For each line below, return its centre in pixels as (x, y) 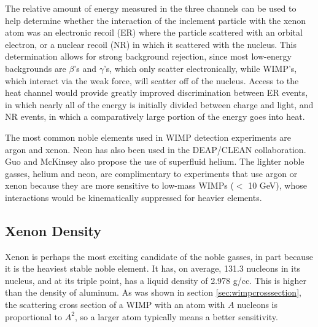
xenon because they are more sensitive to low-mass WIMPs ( (119, 185)
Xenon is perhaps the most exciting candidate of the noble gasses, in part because (159, 256)
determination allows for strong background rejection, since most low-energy (148, 56)
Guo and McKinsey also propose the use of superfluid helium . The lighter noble (155, 161)
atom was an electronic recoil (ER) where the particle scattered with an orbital (154, 32)
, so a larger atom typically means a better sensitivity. (176, 316)
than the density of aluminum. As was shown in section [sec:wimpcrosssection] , (153, 292)
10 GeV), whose (277, 185)
